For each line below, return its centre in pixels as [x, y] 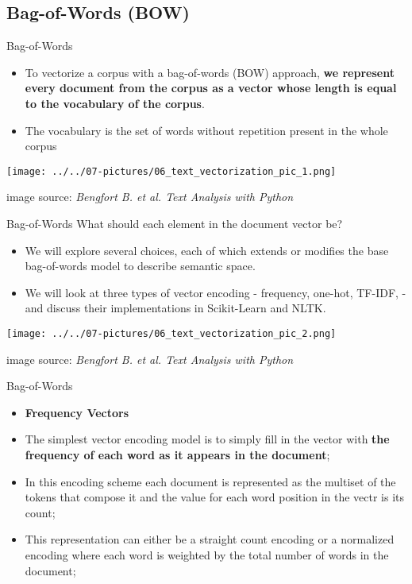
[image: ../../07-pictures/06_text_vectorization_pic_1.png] [171, 171]
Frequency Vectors [77, 412]
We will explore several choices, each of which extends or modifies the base [207, 250]
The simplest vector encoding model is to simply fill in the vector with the [207, 439]
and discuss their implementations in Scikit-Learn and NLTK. [175, 308]
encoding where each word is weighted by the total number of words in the [207, 554]
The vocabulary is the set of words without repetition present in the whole [206, 130]
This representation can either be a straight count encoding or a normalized [210, 539]
